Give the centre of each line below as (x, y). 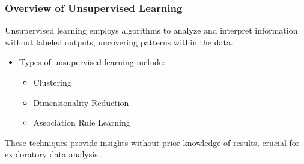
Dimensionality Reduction (81, 102)
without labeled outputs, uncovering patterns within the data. (119, 42)
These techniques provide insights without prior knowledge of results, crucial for (152, 142)
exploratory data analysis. (53, 154)
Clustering (52, 82)
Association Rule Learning (82, 122)
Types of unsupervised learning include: (92, 62)
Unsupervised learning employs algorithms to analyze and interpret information (151, 30)
